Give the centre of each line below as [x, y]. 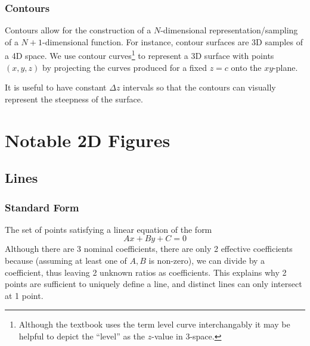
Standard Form [42, 207]
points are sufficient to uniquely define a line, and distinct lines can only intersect [154, 284]
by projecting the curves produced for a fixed [125, 67]
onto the [246, 67]
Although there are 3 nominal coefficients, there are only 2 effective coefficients [149, 249]
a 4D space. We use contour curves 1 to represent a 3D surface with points [139, 55]
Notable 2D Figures [88, 140]
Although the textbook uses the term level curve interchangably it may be [154, 324]
